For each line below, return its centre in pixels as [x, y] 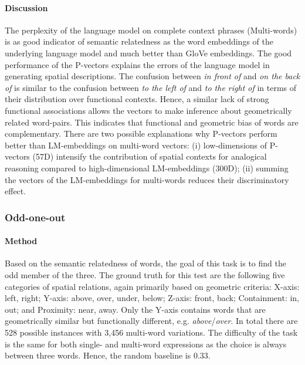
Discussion [26, 7]
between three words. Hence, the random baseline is [98, 355]
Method [21, 241]
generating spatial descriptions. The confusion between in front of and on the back [152, 76]
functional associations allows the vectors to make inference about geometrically [148, 110]
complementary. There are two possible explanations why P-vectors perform [141, 134]
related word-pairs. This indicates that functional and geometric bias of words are [152, 122]
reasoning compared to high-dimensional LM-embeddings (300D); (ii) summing [147, 168]
